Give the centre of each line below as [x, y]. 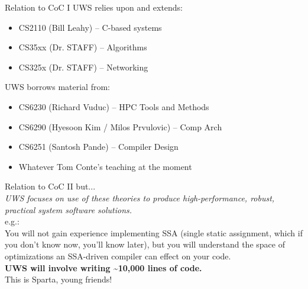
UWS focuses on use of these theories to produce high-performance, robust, [140, 198]
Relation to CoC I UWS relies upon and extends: [94, 7]
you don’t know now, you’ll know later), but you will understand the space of [145, 244]
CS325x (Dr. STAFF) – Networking [83, 67]
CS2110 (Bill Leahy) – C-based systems [90, 27]
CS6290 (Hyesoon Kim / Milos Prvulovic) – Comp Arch [120, 126]
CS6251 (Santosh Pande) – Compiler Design [98, 147]
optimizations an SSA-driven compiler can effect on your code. [118, 256]
